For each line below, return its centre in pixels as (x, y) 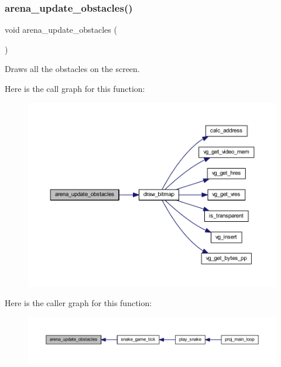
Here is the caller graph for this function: (78, 303)
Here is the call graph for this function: (75, 88)
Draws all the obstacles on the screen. (72, 69)
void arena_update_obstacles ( (61, 30)
